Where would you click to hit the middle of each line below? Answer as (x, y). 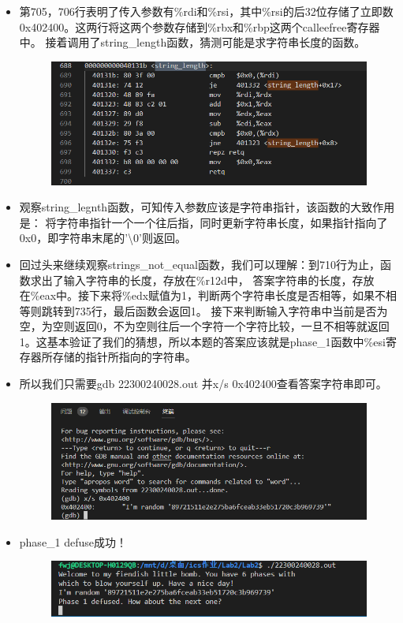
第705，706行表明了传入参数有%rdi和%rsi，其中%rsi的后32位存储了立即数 (206, 11)
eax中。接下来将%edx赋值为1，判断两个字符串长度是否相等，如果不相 (218, 295)
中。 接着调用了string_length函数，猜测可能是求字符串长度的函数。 (192, 42)
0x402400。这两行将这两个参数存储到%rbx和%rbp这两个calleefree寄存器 (200, 26)
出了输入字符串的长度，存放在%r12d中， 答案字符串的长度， (197, 280)
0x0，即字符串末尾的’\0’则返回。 (103, 238)
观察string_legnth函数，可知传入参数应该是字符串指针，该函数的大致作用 (207, 207)
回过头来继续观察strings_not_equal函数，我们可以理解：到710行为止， (200, 264)
